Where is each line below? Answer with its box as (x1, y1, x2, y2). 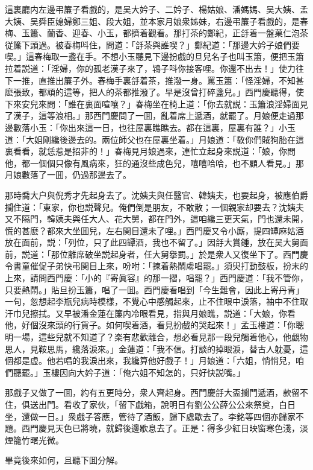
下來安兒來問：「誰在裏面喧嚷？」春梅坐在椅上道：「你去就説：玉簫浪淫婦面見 (5, 97, 308, 110)
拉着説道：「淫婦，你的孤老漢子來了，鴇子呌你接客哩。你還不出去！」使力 (5, 62, 296, 74)
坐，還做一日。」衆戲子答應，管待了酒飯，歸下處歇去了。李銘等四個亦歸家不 (5, 410, 304, 422)
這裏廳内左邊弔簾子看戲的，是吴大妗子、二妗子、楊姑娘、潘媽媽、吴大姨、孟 (5, 3, 308, 15)
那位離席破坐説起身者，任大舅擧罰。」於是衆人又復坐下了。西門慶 (51, 247, 308, 260)
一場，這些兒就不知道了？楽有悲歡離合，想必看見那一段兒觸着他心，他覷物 (13, 331, 308, 343)
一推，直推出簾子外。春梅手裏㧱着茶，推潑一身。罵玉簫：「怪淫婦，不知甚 (13, 74, 304, 86)
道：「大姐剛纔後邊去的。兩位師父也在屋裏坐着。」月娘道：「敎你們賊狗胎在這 (5, 133, 304, 145)
